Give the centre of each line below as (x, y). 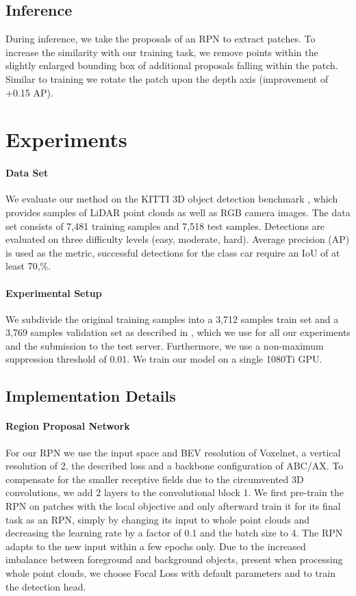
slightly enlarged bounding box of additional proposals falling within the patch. (172, 65)
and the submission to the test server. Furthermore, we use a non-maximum (165, 345)
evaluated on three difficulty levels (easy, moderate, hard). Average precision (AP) (178, 239)
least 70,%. (28, 266)
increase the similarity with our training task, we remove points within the (162, 52)
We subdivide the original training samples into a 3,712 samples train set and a (172, 319)
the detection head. (46, 586)
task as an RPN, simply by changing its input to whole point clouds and (158, 519)
